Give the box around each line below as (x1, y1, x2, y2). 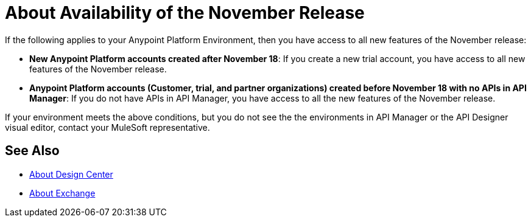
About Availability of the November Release (5, 2, 365, 23)
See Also (5, 143, 60, 159)
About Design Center (29, 168, 113, 179)
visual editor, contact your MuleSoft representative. (5, 122, 210, 133)
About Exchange (29, 187, 96, 198)
